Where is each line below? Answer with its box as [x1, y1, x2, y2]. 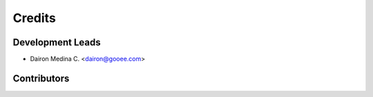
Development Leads [12, 36, 102, 48]
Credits [12, 10, 57, 25]
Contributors [12, 72, 70, 84]
